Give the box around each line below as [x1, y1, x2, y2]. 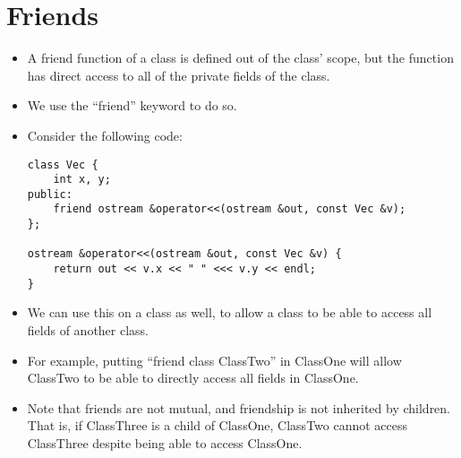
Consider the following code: [27, 125, 183, 144]
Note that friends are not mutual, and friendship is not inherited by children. [27, 398, 451, 417]
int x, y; [53, 173, 111, 186]
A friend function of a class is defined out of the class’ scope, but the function [27, 48, 454, 67]
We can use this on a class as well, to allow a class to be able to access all [27, 303, 432, 322]
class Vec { [27, 158, 98, 171]
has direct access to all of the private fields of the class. [27, 65, 330, 84]
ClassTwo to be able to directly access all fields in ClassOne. [27, 368, 359, 387]
